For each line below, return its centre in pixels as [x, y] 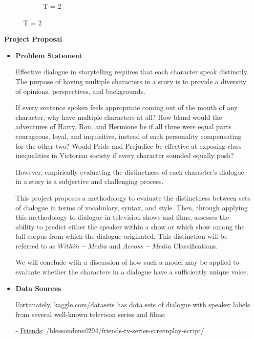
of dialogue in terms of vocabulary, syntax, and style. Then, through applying [132, 207]
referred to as [35, 245]
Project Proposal [33, 39]
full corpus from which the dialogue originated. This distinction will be [121, 236]
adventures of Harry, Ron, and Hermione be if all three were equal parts [123, 126]
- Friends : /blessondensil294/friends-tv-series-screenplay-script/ [110, 330]
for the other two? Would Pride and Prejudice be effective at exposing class [128, 146]
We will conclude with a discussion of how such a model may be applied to [127, 262]
